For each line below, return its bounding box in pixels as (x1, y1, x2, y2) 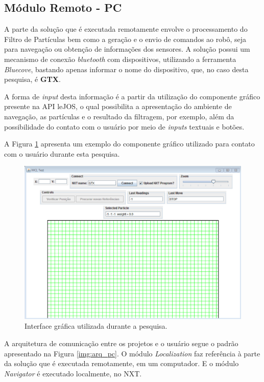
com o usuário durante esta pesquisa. (4, 148, 120, 159)
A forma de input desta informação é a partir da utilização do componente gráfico (4, 91, 260, 101)
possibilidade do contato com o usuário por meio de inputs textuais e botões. (4, 121, 245, 132)
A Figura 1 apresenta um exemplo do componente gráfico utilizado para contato (4, 138, 255, 149)
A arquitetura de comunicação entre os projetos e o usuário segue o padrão (4, 338, 238, 349)
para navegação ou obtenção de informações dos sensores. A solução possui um (4, 44, 250, 54)
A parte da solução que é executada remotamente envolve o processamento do (4, 24, 248, 34)
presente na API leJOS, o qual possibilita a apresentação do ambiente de (4, 101, 232, 112)
